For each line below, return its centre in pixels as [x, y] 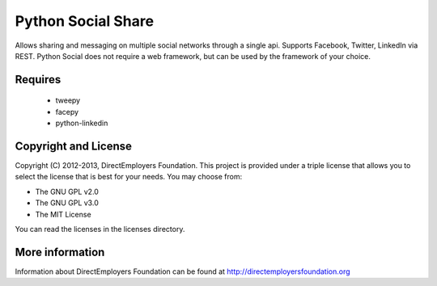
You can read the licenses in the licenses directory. [100, 229]
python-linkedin [82, 123]
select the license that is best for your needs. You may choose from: [129, 177]
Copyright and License [74, 146]
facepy [67, 111]
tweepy [68, 100]
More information [60, 252]
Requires [38, 80]
